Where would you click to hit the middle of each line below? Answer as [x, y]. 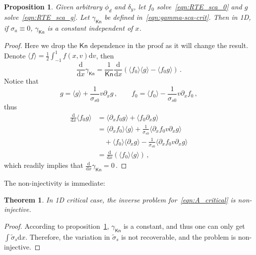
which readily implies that [44, 165]
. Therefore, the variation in [68, 236]
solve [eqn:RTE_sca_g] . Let [47, 17]
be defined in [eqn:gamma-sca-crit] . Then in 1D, [178, 17]
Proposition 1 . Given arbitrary [53, 6]
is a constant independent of [90, 27]
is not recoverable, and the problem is [179, 236]
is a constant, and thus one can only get [184, 226]
